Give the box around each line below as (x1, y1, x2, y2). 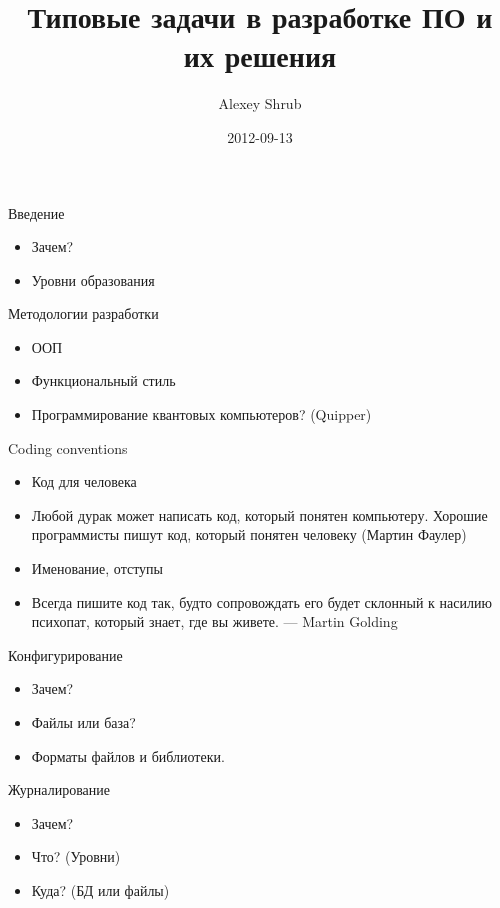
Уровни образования (31, 269, 155, 290)
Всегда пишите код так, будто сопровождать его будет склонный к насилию (31, 591, 492, 612)
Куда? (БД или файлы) (31, 879, 170, 900)
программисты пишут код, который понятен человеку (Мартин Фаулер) (31, 524, 467, 545)
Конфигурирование (8, 644, 123, 665)
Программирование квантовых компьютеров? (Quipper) (31, 404, 372, 425)
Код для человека (31, 471, 137, 492)
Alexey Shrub (218, 93, 302, 114)
